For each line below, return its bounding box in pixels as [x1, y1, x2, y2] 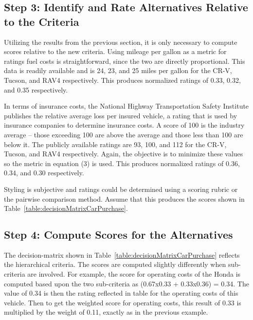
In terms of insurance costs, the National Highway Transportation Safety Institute [4, 101, 249, 111]
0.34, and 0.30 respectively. [4, 168, 84, 178]
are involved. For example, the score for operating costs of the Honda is [27, 269, 241, 279]
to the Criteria [4, 14, 79, 29]
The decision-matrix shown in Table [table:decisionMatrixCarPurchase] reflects [4, 249, 240, 260]
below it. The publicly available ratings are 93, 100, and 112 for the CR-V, [4, 139, 227, 149]
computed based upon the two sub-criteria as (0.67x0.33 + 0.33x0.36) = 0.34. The [4, 278, 249, 288]
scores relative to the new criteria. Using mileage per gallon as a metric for [4, 46, 227, 56]
